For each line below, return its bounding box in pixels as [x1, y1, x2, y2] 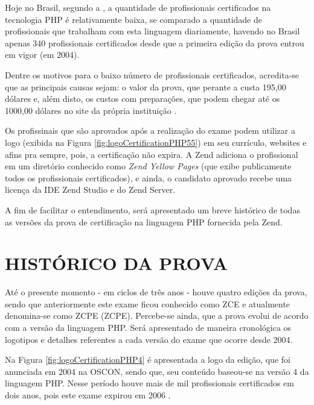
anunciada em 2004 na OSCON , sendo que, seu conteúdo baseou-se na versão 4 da [5, 365, 309, 377]
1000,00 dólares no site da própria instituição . [5, 104, 177, 116]
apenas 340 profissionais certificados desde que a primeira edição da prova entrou [5, 36, 304, 49]
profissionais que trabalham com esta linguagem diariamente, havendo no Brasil [5, 25, 300, 37]
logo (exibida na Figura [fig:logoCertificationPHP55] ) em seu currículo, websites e [5, 136, 307, 148]
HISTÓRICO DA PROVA [5, 251, 228, 275]
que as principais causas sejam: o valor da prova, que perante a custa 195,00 [5, 80, 286, 93]
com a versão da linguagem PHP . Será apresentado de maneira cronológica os [5, 321, 292, 333]
